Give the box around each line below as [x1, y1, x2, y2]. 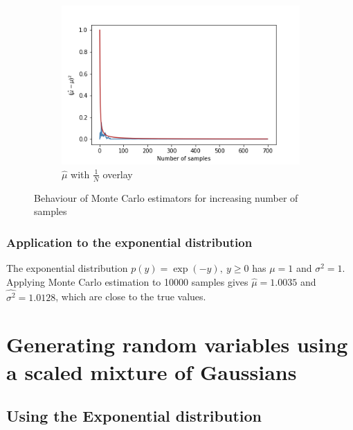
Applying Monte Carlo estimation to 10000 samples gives [6, 274, 248, 289]
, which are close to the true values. [55, 289, 206, 304]
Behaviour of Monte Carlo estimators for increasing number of [34, 190, 298, 205]
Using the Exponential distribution [6, 405, 262, 427]
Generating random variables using [6, 330, 348, 359]
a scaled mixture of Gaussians [6, 357, 297, 386]
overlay [102, 166, 133, 181]
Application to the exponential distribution [6, 233, 253, 250]
